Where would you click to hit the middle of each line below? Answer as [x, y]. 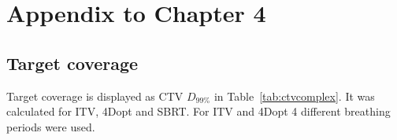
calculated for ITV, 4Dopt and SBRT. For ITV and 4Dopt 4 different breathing [198, 111]
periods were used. [51, 126]
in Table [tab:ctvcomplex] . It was [294, 96]
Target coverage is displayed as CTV [95, 96]
